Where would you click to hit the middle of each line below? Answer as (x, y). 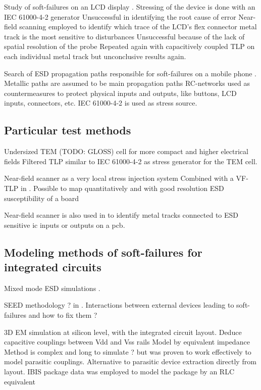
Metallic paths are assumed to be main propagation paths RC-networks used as (127, 83)
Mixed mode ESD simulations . (52, 288)
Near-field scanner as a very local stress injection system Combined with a (119, 178)
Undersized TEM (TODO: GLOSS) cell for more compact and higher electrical (126, 151)
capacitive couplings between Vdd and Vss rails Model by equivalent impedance (127, 342)
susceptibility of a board (41, 198)
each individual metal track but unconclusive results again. (95, 56)
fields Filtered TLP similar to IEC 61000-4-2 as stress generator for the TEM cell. (131, 161)
